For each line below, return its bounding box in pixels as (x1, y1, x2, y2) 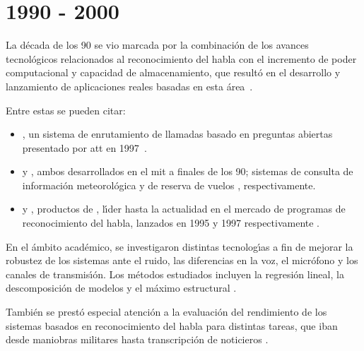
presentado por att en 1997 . (22, 140, 147, 155)
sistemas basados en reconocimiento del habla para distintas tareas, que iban (6, 318, 338, 333)
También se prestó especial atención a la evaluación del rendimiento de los (6, 304, 327, 319)
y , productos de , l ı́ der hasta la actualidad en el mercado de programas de (22, 201, 346, 216)
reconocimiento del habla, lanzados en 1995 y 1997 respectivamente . (22, 215, 320, 230)
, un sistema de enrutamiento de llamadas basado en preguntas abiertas (22, 126, 333, 141)
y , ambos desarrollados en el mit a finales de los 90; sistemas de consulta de (22, 164, 353, 179)
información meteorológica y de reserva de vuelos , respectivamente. (22, 177, 316, 192)
